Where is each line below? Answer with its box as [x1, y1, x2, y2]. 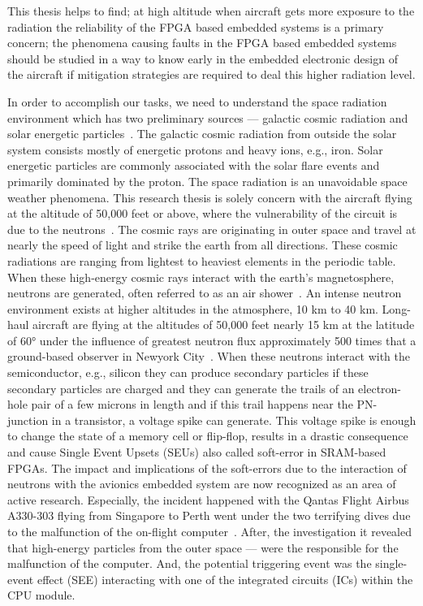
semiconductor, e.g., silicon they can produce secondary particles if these [7, 364, 369, 381]
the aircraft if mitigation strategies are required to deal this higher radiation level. [7, 66, 416, 83]
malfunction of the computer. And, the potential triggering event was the [7, 555, 372, 572]
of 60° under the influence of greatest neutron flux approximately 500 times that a [7, 331, 417, 348]
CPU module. [7, 587, 76, 604]
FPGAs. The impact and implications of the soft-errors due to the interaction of [7, 459, 407, 476]
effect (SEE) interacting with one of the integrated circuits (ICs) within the [37, 570, 413, 587]
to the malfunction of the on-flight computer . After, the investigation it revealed [7, 523, 412, 539]
